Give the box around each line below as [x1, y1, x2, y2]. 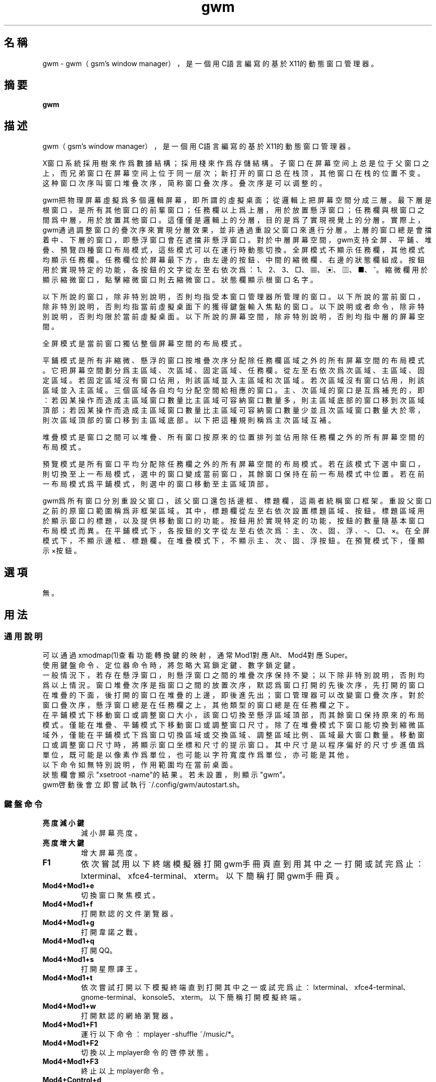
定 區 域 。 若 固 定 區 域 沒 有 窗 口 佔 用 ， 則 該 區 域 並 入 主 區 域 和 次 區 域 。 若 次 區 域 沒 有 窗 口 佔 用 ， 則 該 [42, 376, 425, 385]
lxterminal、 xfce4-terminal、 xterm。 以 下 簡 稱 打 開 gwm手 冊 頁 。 [81, 871, 344, 881]
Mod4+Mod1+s [42, 955, 94, 964]
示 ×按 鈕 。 [42, 546, 81, 555]
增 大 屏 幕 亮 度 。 [81, 848, 142, 857]
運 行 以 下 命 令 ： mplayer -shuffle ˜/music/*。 [81, 1030, 238, 1039]
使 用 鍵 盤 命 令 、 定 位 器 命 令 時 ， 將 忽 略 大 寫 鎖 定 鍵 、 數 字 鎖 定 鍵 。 [42, 661, 300, 670]
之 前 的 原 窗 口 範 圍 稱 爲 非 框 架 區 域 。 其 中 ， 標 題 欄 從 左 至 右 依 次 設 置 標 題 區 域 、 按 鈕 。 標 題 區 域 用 [42, 506, 425, 515]
